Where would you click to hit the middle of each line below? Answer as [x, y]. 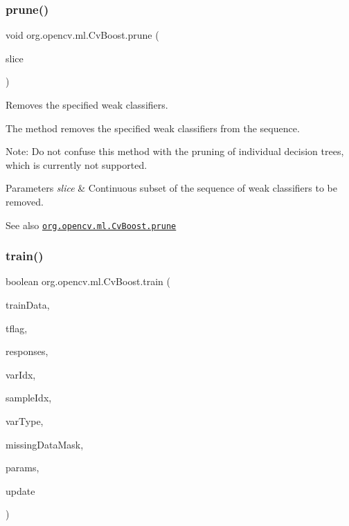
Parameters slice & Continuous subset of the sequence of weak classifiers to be [171, 188]
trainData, [28, 305]
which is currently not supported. [77, 164]
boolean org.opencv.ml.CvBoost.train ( [88, 281]
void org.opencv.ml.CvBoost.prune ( [82, 35]
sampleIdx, [29, 398]
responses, [27, 351]
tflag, [17, 328]
